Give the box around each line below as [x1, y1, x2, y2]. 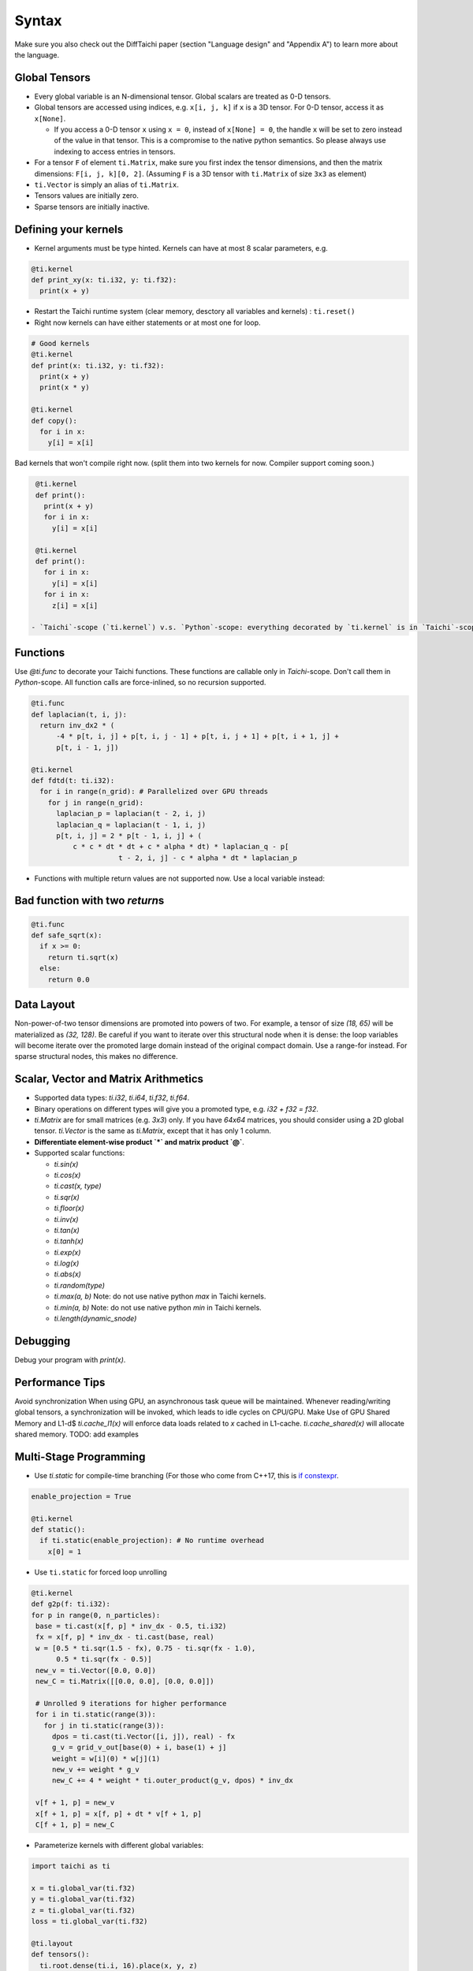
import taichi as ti [31, 1861, 110, 1870]
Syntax [14, 12, 62, 29]
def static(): [31, 1526, 86, 1534]
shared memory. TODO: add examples [14, 1429, 140, 1439]
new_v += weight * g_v [51, 1765, 140, 1774]
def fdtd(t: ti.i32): [31, 776, 115, 784]
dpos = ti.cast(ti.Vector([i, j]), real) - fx [51, 1731, 236, 1741]
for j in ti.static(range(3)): [43, 1721, 165, 1730]
